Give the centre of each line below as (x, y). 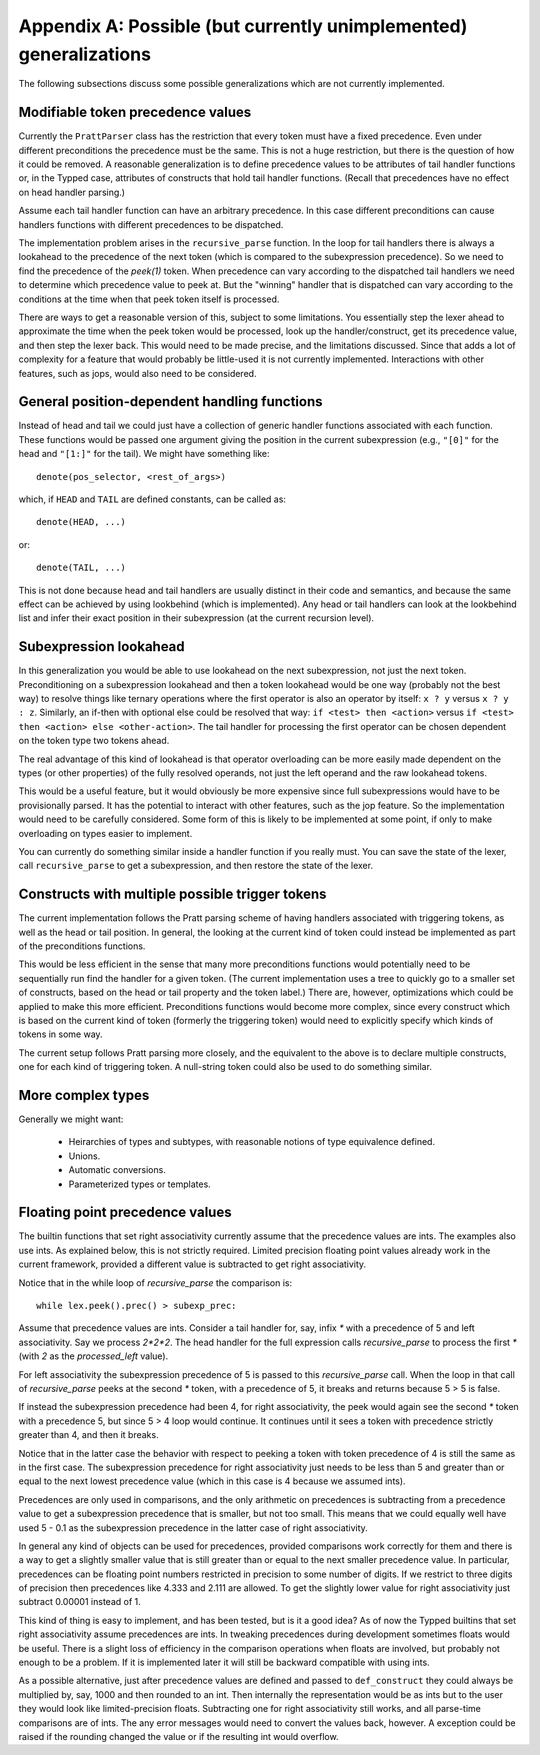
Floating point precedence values (125, 1212)
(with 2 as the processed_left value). (93, 1356)
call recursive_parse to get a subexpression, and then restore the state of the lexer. (196, 866)
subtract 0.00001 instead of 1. (79, 1602)
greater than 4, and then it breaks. (88, 1435)
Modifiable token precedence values (135, 112)
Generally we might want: (71, 1119)
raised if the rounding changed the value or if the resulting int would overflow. (178, 1736)
